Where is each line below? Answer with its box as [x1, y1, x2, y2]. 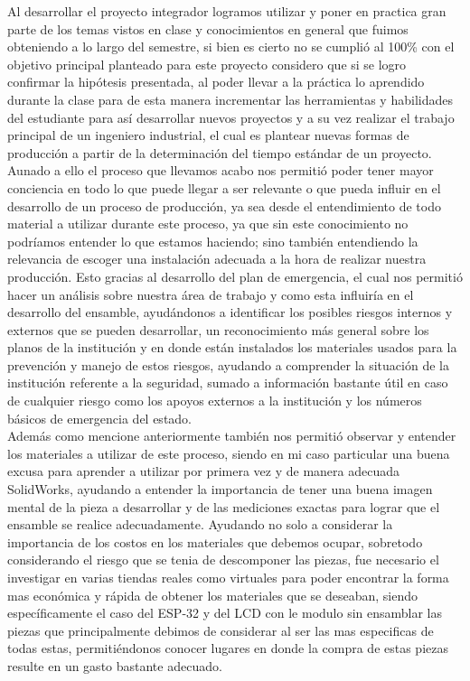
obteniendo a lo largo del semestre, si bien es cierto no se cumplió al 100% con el [7, 37, 455, 56]
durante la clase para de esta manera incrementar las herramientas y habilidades [7, 89, 453, 108]
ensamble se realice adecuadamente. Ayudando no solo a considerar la [7, 515, 393, 534]
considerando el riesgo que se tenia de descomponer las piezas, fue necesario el [7, 550, 439, 569]
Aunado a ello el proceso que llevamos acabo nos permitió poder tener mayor [7, 161, 434, 180]
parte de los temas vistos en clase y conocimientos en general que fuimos [7, 19, 409, 38]
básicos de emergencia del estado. [7, 408, 193, 427]
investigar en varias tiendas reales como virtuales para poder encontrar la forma [7, 568, 449, 586]
